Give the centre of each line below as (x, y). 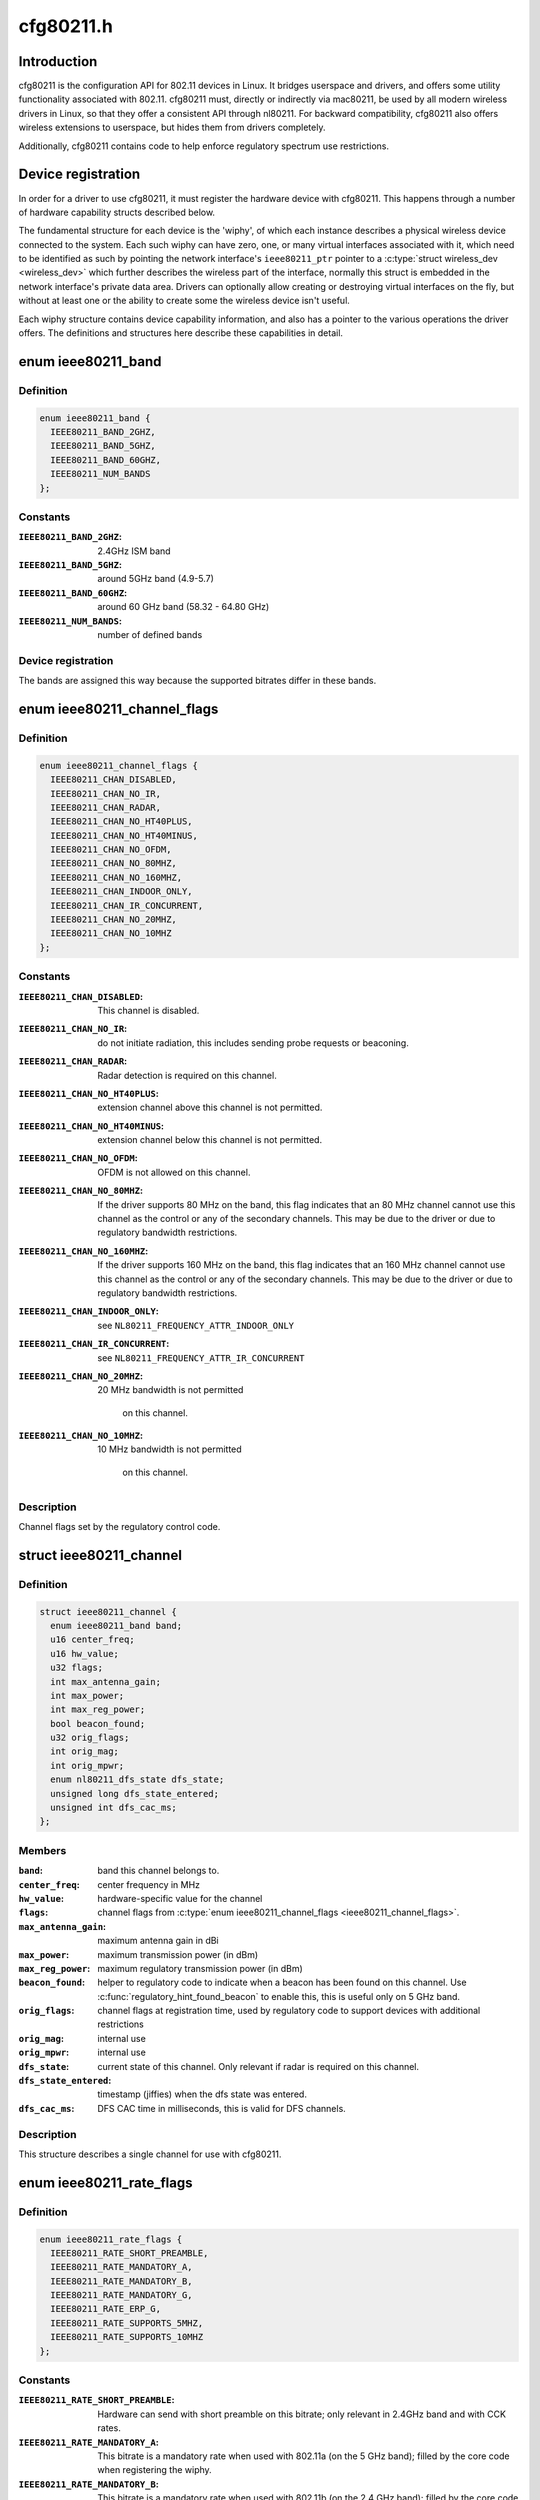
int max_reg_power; (98, 1709)
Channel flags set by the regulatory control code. (119, 1527)
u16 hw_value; (85, 1653)
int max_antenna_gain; (106, 1681)
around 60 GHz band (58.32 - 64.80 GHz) (183, 607)
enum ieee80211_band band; (116, 1625)
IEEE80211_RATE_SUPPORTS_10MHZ (127, 2337)
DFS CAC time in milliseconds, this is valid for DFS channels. (222, 2108)
